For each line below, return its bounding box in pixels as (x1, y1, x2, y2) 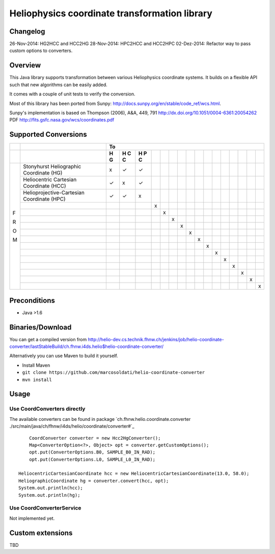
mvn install (22, 376, 52, 383)
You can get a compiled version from (9, 336, 87, 342)
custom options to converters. (9, 47, 73, 54)
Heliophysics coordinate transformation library (9, 8, 212, 19)
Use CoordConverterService (9, 505, 81, 512)
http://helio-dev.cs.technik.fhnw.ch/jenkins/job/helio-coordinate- (88, 336, 224, 342)
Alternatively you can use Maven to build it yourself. (9, 352, 118, 359)
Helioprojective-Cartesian (23, 189, 85, 196)
